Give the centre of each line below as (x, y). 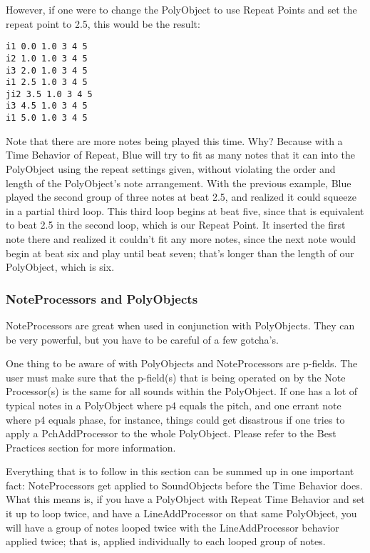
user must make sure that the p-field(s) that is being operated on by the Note (176, 377)
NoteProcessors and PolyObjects (102, 298)
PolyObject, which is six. (60, 267)
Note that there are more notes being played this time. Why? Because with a (174, 140)
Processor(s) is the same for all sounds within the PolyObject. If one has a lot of (182, 391)
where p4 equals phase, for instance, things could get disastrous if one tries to (175, 419)
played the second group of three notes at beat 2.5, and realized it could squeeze (181, 197)
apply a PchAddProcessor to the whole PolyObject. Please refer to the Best (171, 433)
